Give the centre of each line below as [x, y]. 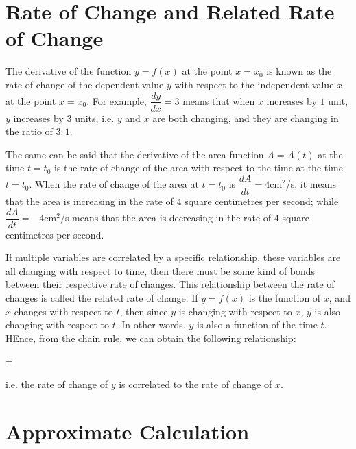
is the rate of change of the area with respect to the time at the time [199, 168]
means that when [219, 100]
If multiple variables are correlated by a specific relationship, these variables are [173, 257]
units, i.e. [95, 118]
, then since [144, 311]
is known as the [299, 71]
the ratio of [29, 131]
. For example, [117, 100]
